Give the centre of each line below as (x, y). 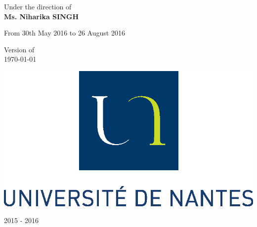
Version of (19, 49)
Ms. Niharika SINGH (42, 16)
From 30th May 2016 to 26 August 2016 (64, 33)
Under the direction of (38, 6)
